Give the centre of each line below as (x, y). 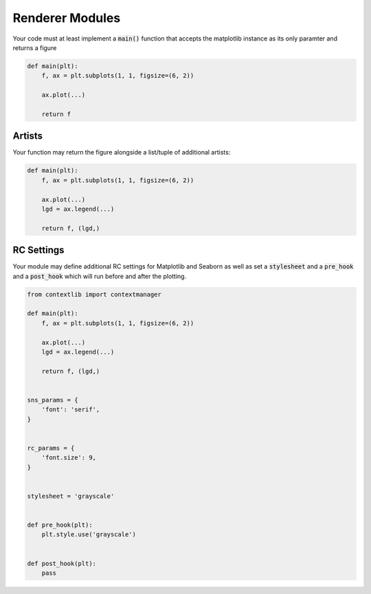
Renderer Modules (67, 18)
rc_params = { (51, 448)
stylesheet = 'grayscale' (71, 496)
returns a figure (35, 47)
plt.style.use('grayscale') (89, 535)
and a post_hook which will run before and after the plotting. (100, 276)
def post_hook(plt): (61, 563)
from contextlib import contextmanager (94, 294)
